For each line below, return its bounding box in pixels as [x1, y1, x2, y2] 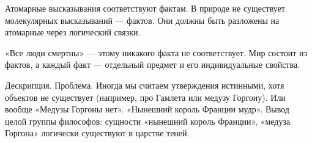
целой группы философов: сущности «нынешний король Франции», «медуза [5, 114, 291, 127]
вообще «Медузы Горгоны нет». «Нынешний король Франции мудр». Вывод [5, 103, 289, 116]
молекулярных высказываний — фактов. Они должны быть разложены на [5, 13, 280, 26]
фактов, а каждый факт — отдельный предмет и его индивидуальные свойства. [5, 58, 300, 71]
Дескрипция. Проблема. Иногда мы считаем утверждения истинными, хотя [5, 78, 284, 91]
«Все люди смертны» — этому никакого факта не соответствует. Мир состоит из [5, 46, 308, 59]
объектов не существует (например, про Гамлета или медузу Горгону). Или [5, 90, 286, 103]
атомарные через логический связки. [5, 26, 141, 38]
